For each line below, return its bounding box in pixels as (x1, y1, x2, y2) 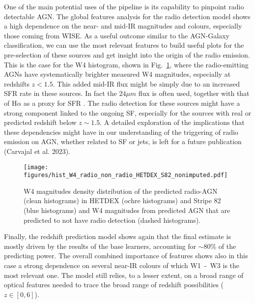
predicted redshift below (4, 117, 77, 127)
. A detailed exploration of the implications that (100, 117, 245, 127)
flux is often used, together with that (138, 88, 250, 98)
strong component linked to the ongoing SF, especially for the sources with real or (4, 107, 252, 118)
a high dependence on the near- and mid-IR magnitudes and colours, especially (4, 21, 242, 31)
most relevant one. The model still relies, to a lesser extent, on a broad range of (4, 270, 244, 280)
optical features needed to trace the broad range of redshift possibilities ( (4, 279, 224, 290)
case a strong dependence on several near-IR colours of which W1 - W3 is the (4, 260, 240, 270)
